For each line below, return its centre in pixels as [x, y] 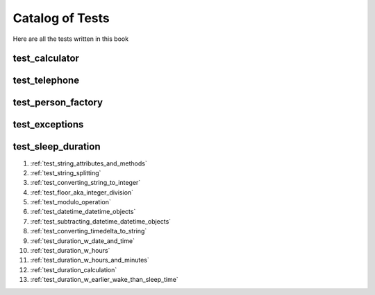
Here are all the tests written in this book [70, 39]
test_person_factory [58, 103]
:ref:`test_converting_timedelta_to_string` [89, 231]
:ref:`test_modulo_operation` [70, 202]
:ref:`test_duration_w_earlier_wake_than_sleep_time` [104, 280]
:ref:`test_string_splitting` [66, 172]
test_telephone [46, 81]
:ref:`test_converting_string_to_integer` [85, 183]
